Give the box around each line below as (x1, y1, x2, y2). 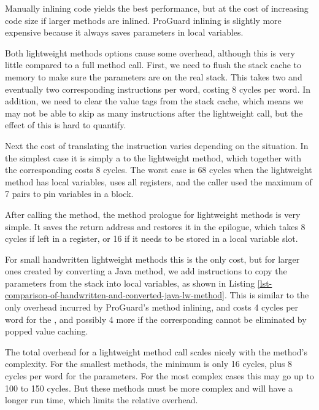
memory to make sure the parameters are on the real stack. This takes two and (5, 70, 302, 83)
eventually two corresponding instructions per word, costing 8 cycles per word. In (5, 82, 311, 95)
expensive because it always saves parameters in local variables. (5, 26, 244, 39)
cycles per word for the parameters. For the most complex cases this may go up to (5, 369, 314, 382)
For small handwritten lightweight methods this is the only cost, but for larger (5, 252, 300, 265)
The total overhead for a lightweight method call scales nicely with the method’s (5, 345, 307, 358)
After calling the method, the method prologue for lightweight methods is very (5, 207, 301, 220)
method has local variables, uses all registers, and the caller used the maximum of (5, 175, 312, 188)
